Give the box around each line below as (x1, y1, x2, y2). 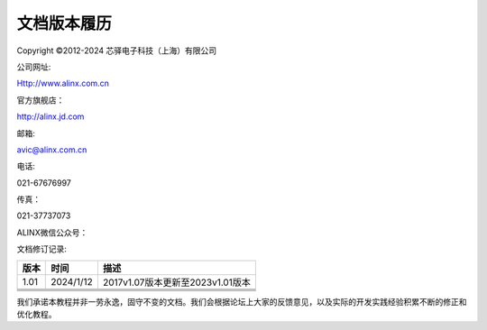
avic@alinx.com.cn (16, 144, 87, 155)
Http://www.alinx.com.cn (16, 78, 110, 89)
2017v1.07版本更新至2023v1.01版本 (102, 276, 252, 289)
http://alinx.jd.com (16, 111, 85, 122)
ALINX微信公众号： (16, 226, 88, 238)
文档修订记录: (16, 243, 68, 254)
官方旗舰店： (16, 95, 65, 105)
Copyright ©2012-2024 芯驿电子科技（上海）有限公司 (16, 45, 217, 56)
